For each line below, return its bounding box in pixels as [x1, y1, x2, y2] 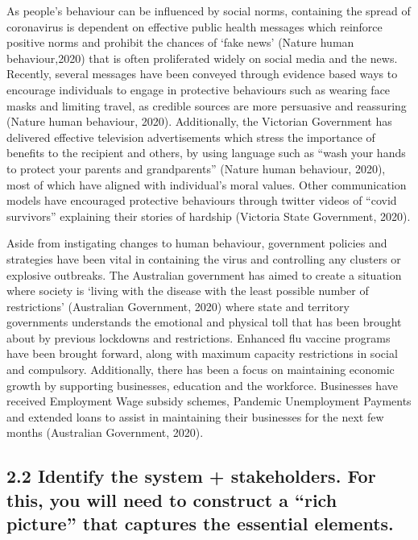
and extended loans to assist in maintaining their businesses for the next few [6, 408, 384, 425]
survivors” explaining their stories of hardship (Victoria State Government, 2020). [6, 207, 411, 224]
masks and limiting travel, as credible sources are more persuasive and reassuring [6, 97, 407, 114]
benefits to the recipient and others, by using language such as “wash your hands [6, 144, 406, 161]
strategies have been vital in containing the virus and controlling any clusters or [6, 250, 401, 267]
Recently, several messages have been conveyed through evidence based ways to [6, 65, 398, 82]
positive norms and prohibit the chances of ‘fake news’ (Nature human [6, 34, 354, 51]
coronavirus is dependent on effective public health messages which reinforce [6, 18, 383, 35]
